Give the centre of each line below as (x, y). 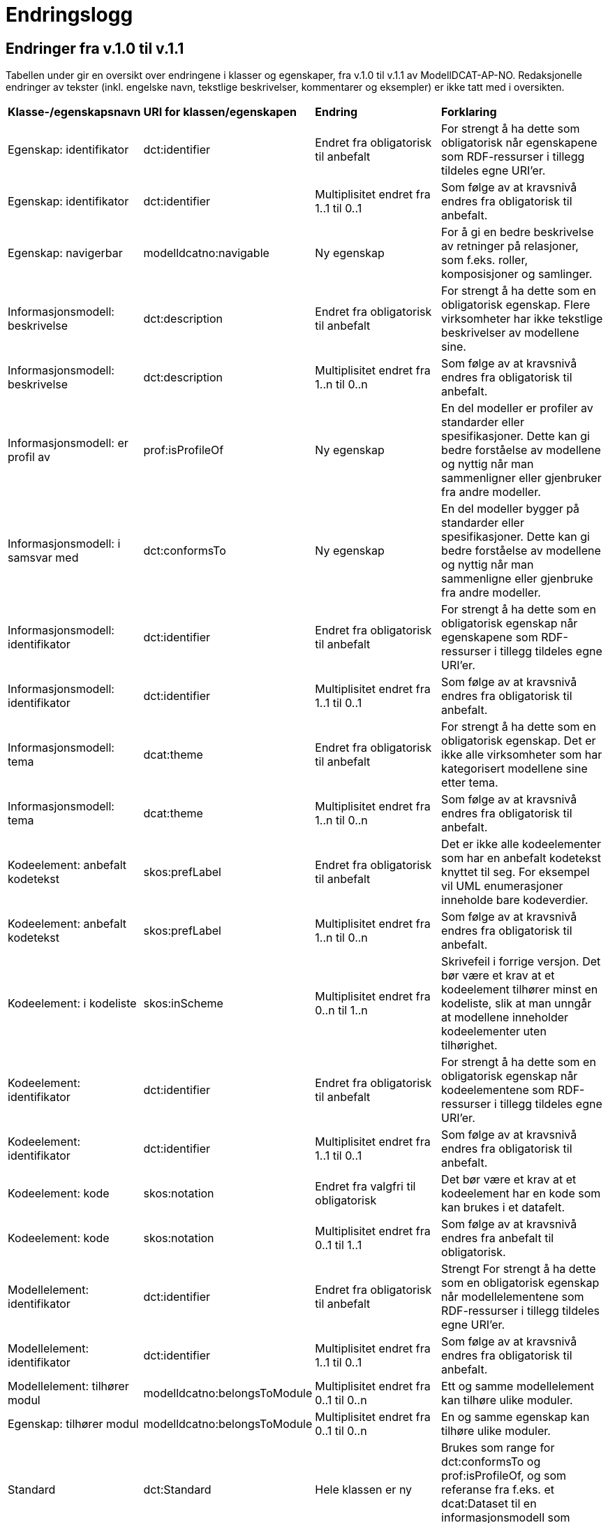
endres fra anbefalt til (498, 1238)
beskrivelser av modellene (510, 333)
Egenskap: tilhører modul (73, 1424)
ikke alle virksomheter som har (522, 755)
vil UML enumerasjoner (502, 886)
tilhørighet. (469, 1045)
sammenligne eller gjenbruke (517, 579)
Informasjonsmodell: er (68, 443)
